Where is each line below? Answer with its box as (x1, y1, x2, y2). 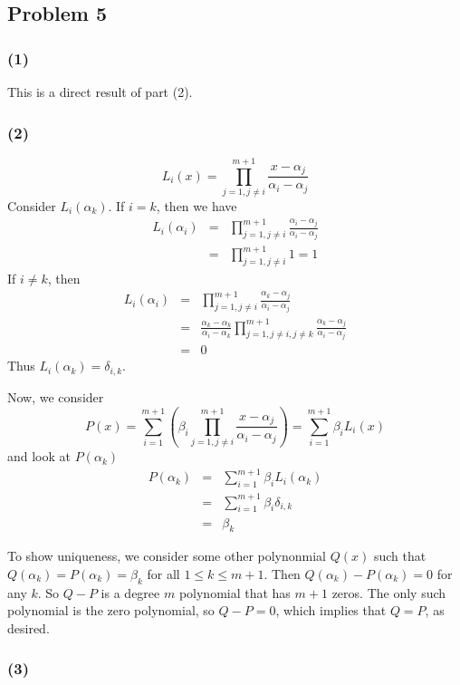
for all (147, 564, 180, 583)
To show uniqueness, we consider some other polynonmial (7, 546, 327, 565)
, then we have (156, 196, 237, 215)
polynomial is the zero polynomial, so (7, 601, 215, 620)
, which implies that (275, 601, 387, 620)
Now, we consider (7, 387, 104, 406)
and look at (7, 447, 72, 466)
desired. (7, 618, 50, 637)
